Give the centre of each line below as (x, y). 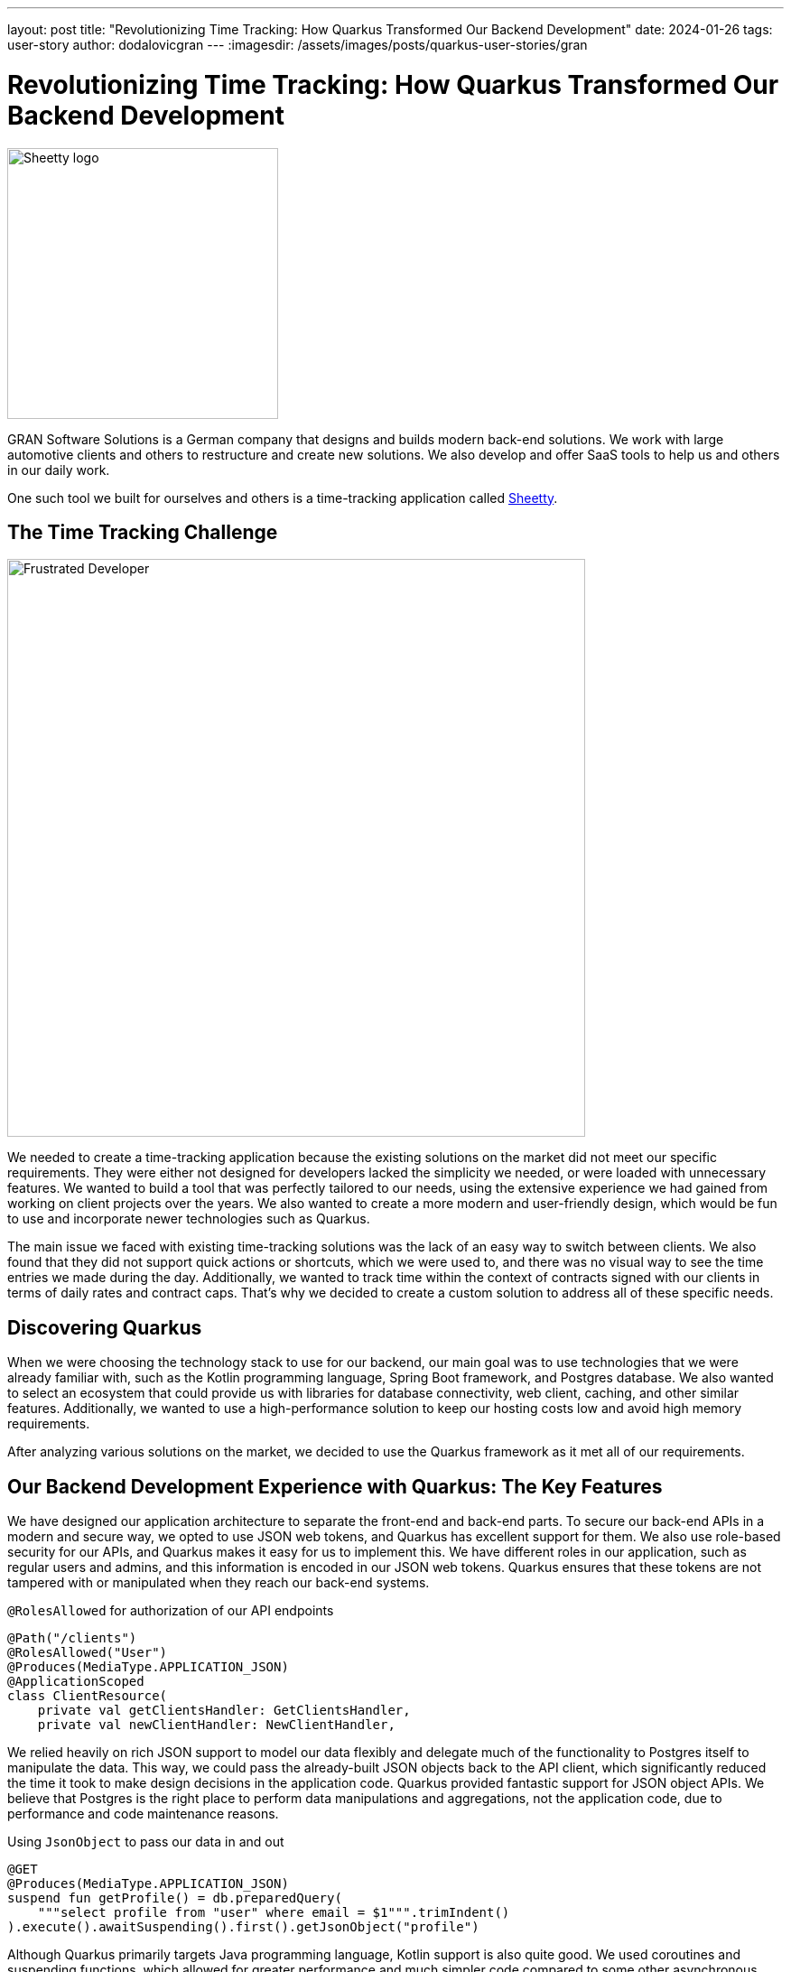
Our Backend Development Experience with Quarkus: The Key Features (335, 1486)
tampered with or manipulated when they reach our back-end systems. (219, 1583)
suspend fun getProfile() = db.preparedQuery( (175, 1898)
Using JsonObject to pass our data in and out (146, 1842)
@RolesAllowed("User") (88, 1653)
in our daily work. (59, 470)
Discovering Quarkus (105, 1327)
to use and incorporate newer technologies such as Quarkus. (189, 1219)
